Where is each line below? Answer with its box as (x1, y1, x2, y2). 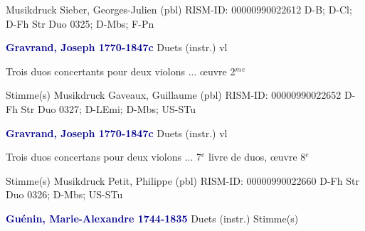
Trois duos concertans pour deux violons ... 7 (6, 149, 202, 164)
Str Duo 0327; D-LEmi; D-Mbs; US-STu (21, 101, 196, 116)
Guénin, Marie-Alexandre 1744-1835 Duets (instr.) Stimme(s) (6, 210, 299, 225)
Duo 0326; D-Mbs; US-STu (6, 187, 123, 202)
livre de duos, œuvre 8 (208, 149, 306, 164)
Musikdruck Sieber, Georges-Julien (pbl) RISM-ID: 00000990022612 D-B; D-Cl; (6, 2, 352, 16)
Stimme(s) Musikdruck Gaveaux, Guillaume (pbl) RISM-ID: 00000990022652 (6, 87, 342, 102)
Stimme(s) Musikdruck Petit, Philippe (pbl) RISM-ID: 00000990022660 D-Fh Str (6, 173, 359, 188)
